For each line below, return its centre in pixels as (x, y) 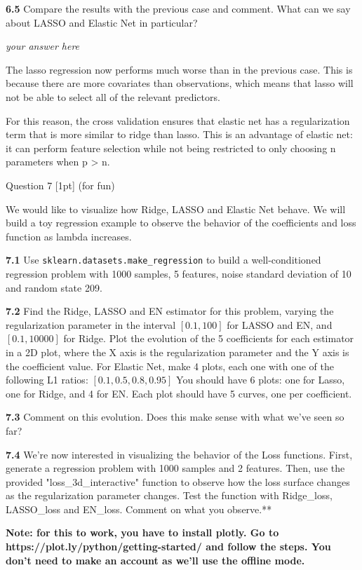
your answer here (43, 46)
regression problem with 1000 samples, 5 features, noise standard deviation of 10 (179, 273)
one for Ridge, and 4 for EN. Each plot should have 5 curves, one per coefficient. (179, 393)
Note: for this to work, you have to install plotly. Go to (142, 532)
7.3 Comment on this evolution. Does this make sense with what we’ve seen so (175, 417)
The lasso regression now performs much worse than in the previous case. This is (179, 69)
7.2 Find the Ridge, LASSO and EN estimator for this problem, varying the (170, 311)
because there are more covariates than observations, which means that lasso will (180, 83)
